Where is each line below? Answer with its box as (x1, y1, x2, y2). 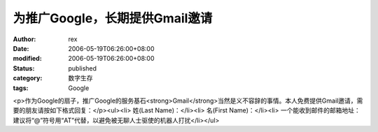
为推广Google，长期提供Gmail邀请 (13, 10, 213, 26)
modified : (13, 54, 42, 63)
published (68, 64, 97, 73)
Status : (13, 64, 35, 73)
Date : (13, 44, 29, 52)
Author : (13, 35, 36, 43)
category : (13, 74, 43, 82)
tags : (13, 84, 29, 92)
